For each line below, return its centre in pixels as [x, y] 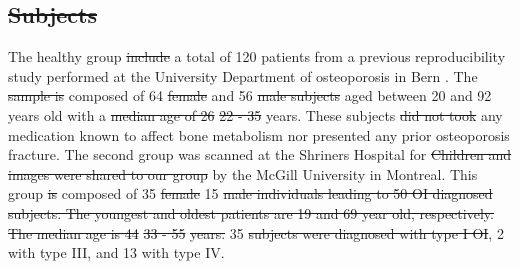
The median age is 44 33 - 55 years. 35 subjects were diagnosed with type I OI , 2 [256, 232]
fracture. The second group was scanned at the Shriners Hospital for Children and [260, 154]
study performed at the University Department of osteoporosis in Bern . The [243, 75]
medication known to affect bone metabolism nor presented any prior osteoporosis [259, 134]
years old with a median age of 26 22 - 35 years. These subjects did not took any [255, 114]
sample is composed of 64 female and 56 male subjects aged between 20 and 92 [250, 95]
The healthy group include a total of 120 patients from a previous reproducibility [257, 56]
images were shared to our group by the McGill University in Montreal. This [243, 173]
